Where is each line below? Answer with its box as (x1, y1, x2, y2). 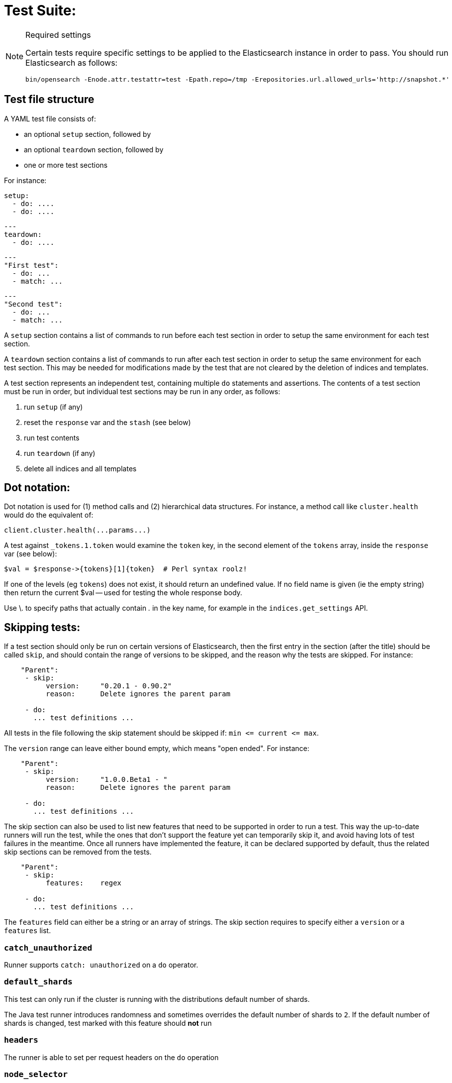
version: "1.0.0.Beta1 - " (46, 775, 168, 784)
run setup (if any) (24, 402, 83, 411)
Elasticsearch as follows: (25, 57, 118, 68)
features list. (4, 926, 51, 935)
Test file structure (4, 93, 94, 106)
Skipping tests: (4, 621, 81, 634)
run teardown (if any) (24, 448, 95, 457)
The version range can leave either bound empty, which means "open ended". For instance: (4, 744, 310, 753)
